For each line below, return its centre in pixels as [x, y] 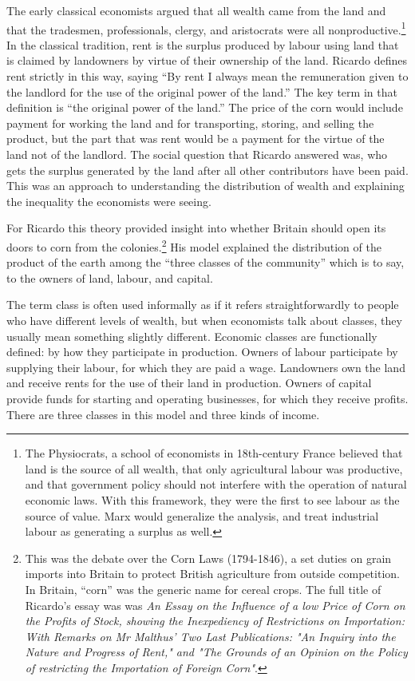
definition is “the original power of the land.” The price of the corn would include [205, 107]
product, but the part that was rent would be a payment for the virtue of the [196, 139]
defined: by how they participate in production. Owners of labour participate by [202, 352]
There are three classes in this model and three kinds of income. [163, 414]
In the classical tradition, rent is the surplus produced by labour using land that [203, 44]
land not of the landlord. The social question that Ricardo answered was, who [197, 154]
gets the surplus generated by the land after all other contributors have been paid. [207, 170]
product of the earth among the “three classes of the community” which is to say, [206, 262]
